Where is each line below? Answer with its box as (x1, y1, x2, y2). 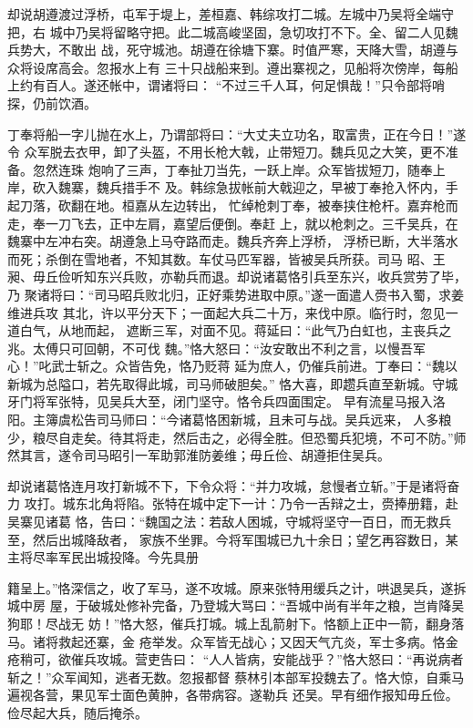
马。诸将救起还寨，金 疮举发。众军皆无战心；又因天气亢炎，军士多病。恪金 (7, 631, 458, 651)
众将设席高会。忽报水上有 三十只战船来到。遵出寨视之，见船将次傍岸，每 (7, 57, 446, 77)
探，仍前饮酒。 (7, 93, 97, 112)
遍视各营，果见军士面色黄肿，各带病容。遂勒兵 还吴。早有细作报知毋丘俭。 (7, 685, 458, 704)
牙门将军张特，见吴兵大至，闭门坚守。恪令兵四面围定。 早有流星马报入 (7, 392, 433, 411)
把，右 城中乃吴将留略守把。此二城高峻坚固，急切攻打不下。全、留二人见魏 (7, 22, 458, 41)
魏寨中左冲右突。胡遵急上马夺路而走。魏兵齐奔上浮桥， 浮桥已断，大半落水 (7, 231, 458, 251)
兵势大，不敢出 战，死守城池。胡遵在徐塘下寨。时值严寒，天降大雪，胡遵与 (7, 40, 458, 59)
